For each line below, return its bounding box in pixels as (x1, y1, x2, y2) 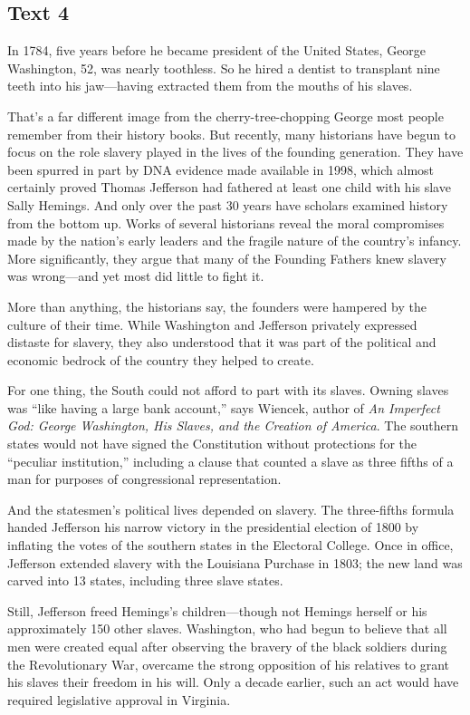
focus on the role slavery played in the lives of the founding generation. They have (7, 142, 464, 161)
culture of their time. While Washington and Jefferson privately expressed (7, 314, 417, 333)
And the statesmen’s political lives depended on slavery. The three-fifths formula (7, 499, 455, 518)
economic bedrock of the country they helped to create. (7, 350, 314, 369)
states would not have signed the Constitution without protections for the (7, 434, 417, 453)
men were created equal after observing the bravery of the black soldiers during (7, 637, 447, 656)
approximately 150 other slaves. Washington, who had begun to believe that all (7, 619, 447, 638)
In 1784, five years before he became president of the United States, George (7, 41, 427, 60)
